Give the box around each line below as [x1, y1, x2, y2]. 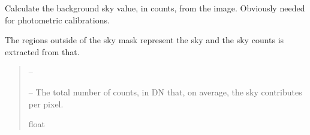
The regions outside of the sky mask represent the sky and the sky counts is [5, 34, 284, 46]
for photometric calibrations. [5, 13, 110, 26]
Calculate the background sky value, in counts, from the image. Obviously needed [5, 2, 305, 14]
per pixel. [28, 97, 64, 110]
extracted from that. [5, 45, 80, 58]
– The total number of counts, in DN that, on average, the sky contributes [28, 85, 302, 98]
